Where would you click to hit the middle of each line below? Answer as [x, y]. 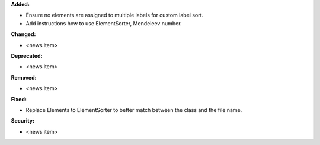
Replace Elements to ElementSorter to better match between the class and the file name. [134, 110]
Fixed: [19, 99]
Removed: [24, 77]
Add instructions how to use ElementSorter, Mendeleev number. [104, 23]
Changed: [23, 34]
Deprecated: [27, 55]
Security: [23, 121]
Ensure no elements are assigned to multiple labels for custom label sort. [115, 15]
